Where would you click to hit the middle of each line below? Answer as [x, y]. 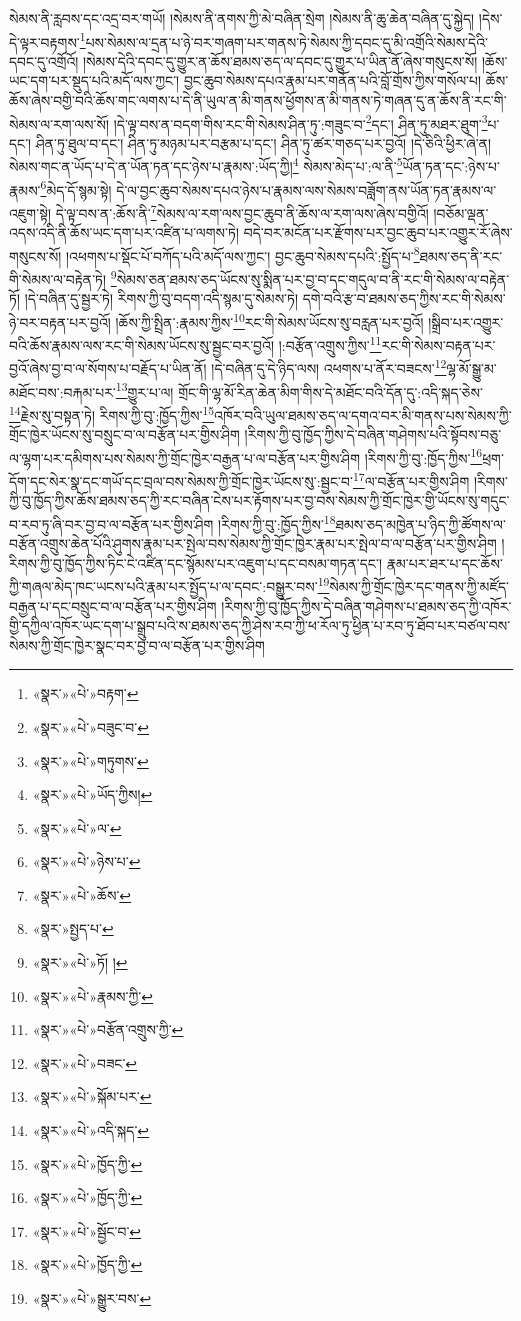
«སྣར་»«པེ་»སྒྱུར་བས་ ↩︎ [92, 1298]
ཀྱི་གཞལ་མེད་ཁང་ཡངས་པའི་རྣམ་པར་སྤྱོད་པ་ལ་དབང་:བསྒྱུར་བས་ [163, 585]
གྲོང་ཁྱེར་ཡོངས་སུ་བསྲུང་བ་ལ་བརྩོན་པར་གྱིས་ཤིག [124, 434]
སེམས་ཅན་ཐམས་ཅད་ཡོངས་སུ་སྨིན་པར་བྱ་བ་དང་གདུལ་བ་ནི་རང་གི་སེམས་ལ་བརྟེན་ [313, 278]
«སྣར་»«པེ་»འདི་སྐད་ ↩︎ [91, 1130]
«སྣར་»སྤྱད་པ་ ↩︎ [73, 928]
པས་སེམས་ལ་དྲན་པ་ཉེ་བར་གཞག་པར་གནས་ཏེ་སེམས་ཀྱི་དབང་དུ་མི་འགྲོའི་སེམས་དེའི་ [286, 41]
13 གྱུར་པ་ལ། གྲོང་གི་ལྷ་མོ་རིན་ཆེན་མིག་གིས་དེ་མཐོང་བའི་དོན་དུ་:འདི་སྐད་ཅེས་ [299, 390]
